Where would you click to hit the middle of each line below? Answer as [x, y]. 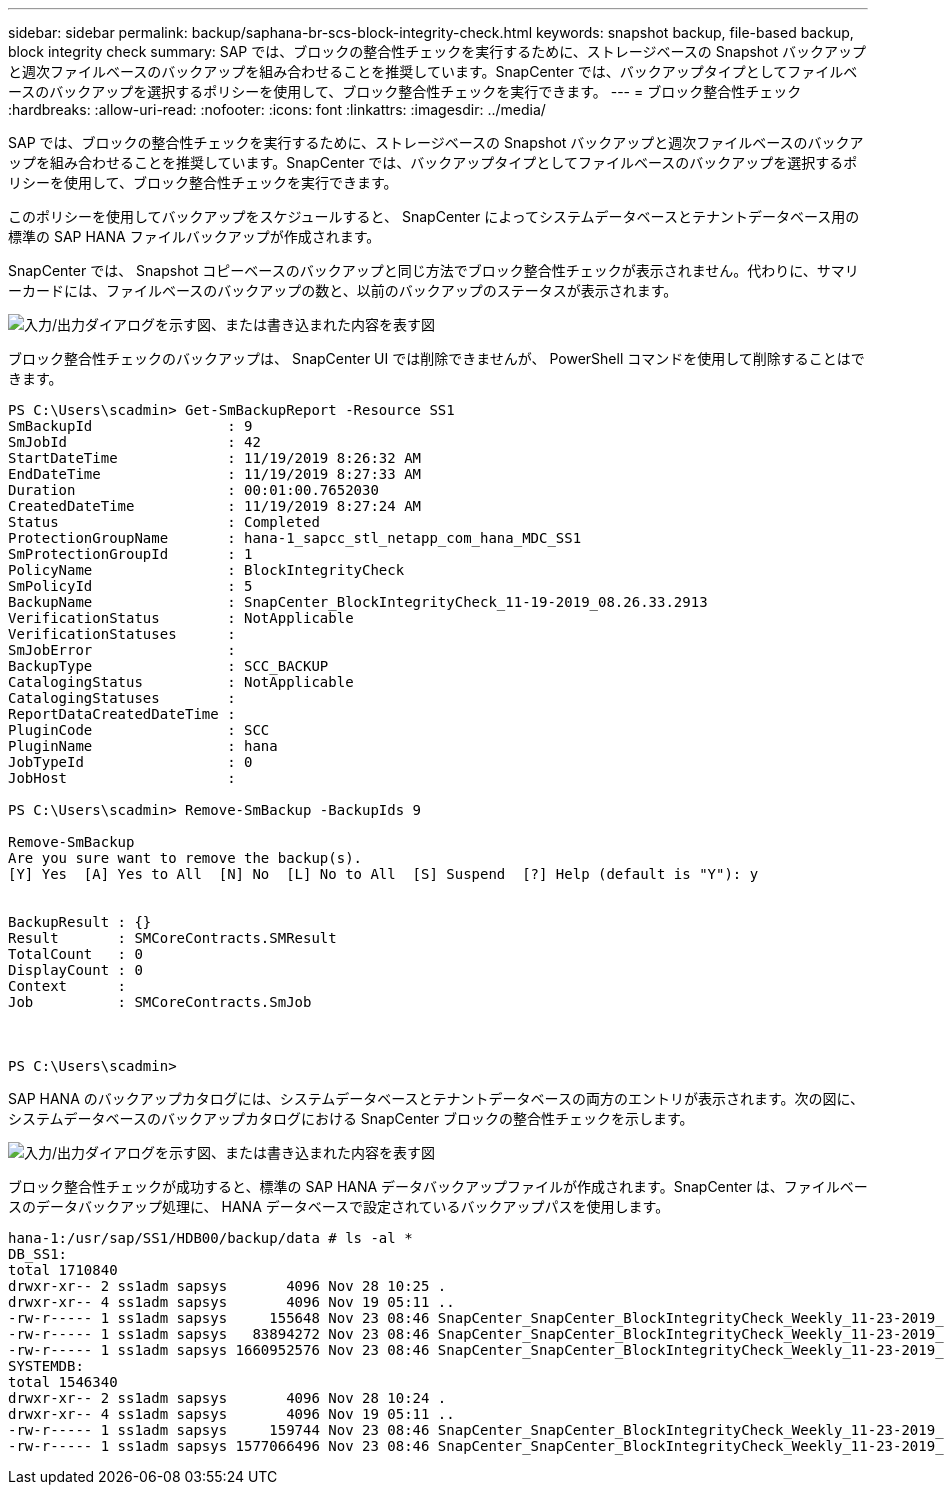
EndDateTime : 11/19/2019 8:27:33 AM [215, 474]
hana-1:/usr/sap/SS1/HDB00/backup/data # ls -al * [210, 1238]
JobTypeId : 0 [130, 762]
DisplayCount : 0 [75, 970]
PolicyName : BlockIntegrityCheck [206, 570]
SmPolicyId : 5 [130, 586]
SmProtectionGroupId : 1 [130, 554]
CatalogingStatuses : [122, 698]
